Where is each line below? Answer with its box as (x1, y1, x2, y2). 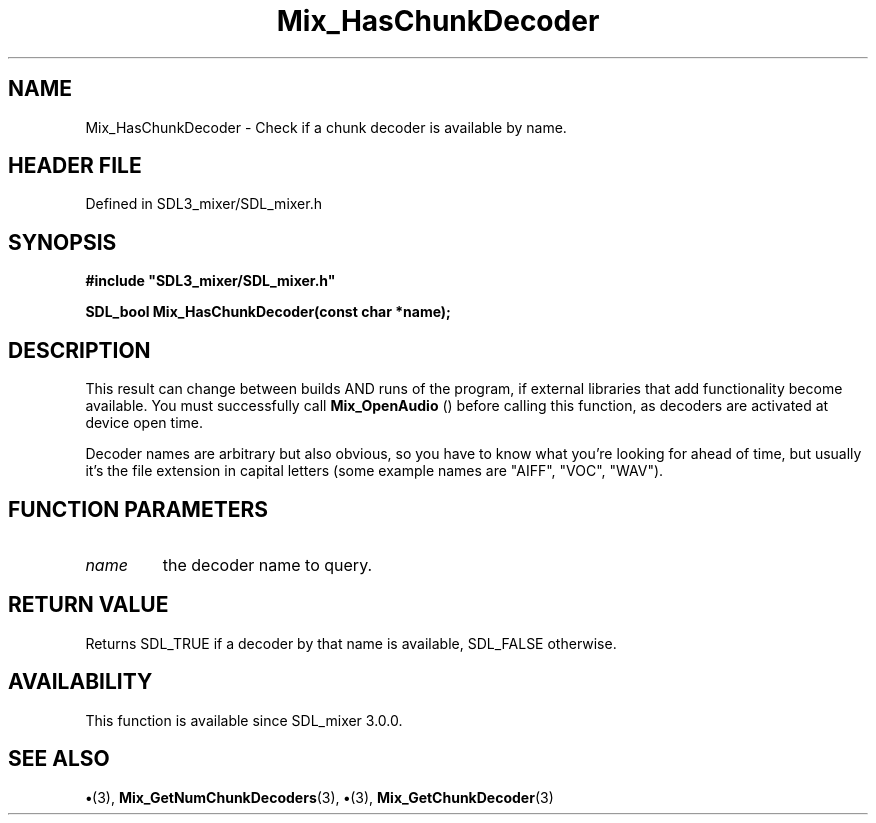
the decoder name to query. (162, 554, 373, 575)
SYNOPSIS (8, 229, 117, 255)
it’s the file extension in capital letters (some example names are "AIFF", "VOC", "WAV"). (85, 462, 664, 480)
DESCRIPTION (8, 337, 151, 363)
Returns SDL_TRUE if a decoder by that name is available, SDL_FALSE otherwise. (85, 634, 617, 652)
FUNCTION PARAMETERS (8, 496, 268, 522)
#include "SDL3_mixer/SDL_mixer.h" (85, 272, 336, 290)
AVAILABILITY (8, 669, 153, 695)
